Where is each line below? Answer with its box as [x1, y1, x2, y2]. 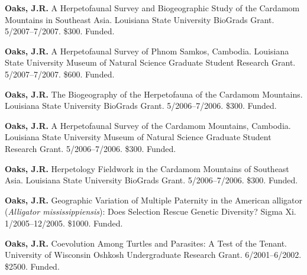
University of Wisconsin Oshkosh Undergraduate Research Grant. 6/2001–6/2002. [5, 248, 302, 261]
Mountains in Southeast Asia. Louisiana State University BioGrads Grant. [5, 13, 274, 25]
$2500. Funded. [5, 260, 60, 272]
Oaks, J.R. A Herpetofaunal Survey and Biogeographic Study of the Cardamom [5, 2, 300, 14]
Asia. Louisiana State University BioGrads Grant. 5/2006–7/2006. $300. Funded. [5, 174, 298, 186]
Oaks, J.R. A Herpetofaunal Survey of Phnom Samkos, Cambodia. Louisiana [5, 44, 289, 57]
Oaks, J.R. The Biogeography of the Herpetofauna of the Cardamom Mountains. [5, 88, 303, 100]
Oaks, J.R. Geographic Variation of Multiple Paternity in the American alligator [5, 193, 303, 206]
